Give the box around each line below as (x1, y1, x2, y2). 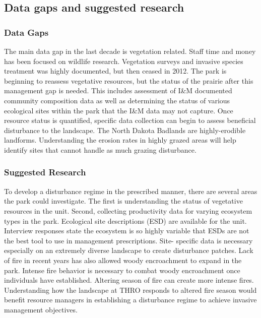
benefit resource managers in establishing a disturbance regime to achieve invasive (4, 294, 257, 305)
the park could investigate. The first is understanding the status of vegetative (4, 196, 243, 206)
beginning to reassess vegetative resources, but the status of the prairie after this (4, 75, 253, 86)
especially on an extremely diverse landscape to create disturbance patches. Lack (4, 245, 253, 256)
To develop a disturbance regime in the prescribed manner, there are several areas (4, 185, 257, 196)
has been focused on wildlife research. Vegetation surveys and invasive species (4, 55, 243, 66)
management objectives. (4, 304, 78, 314)
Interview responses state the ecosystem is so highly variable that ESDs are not (4, 225, 249, 236)
